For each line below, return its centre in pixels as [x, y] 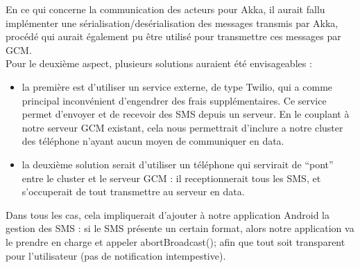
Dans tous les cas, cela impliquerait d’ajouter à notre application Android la [168, 214]
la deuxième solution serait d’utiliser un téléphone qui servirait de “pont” [178, 164]
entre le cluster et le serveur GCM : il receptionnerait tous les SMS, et [171, 178]
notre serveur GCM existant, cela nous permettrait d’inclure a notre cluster [182, 127]
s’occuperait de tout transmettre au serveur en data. [133, 191]
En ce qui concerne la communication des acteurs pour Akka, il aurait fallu [165, 9]
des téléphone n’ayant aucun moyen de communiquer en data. [153, 141]
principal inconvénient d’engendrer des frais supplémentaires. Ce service [174, 100]
